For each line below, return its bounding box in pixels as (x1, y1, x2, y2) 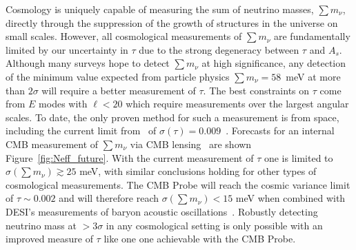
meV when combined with (235, 191, 346, 205)
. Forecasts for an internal (226, 123, 335, 138)
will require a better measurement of (41, 83, 196, 97)
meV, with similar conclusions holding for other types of (79, 164, 317, 178)
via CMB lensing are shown (130, 136, 252, 151)
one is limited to (264, 150, 333, 165)
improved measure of (6, 231, 93, 246)
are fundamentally (273, 29, 350, 43)
